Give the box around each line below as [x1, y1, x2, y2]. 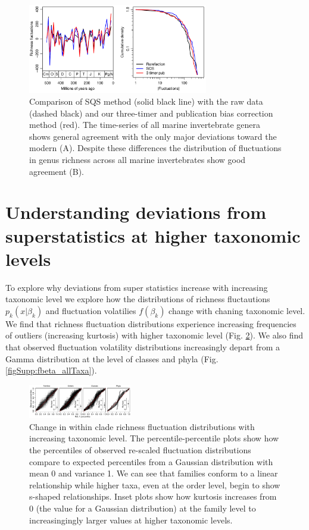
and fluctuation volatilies [45, 304, 136, 316]
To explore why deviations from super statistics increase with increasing [5, 281, 268, 293]
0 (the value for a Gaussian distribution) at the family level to [29, 502, 256, 515]
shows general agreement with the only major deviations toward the [29, 130, 277, 142]
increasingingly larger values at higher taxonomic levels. [29, 513, 233, 526]
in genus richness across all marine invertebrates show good [29, 153, 246, 165]
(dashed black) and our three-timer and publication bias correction [29, 106, 273, 119]
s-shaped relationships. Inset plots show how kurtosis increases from [29, 490, 277, 503]
